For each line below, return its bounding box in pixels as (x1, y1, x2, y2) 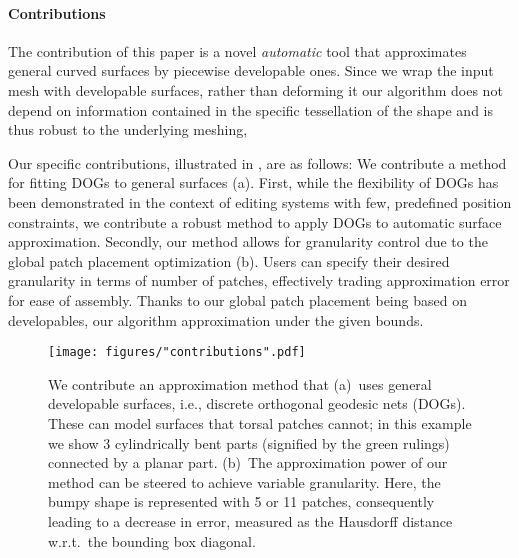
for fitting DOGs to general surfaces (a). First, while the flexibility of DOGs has (8, 172, 499, 193)
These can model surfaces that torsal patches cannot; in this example (48, 412, 472, 433)
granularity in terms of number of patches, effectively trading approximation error (8, 270, 510, 291)
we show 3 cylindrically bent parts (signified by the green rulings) (48, 432, 450, 453)
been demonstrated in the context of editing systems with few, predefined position (8, 191, 512, 212)
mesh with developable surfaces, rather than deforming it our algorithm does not (8, 79, 503, 100)
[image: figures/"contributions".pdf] (48, 345, 306, 360)
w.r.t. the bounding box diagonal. (48, 530, 256, 551)
